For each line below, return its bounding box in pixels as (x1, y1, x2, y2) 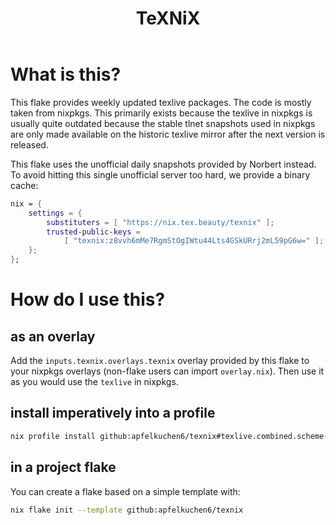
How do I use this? (10, 288, 166, 311)
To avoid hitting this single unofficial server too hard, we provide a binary (10, 168, 311, 181)
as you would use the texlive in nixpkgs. (10, 376, 179, 388)
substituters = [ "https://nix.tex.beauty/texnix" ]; (46, 217, 275, 227)
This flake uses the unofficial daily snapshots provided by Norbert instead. (10, 158, 317, 170)
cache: (10, 179, 39, 191)
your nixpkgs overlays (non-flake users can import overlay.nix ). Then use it (10, 365, 325, 377)
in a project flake (10, 459, 117, 476)
